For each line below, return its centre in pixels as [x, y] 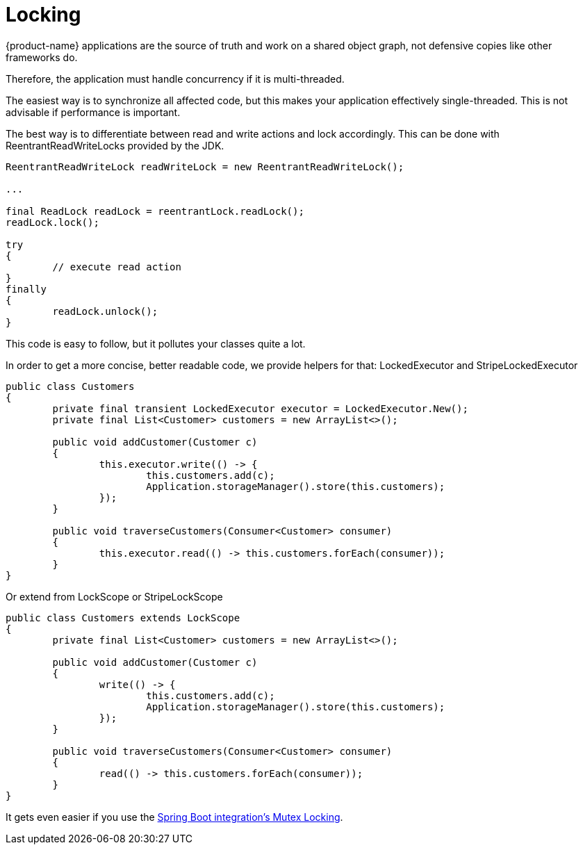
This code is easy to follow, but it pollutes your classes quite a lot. [156, 343]
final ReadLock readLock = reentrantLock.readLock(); [155, 211]
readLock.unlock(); [105, 311]
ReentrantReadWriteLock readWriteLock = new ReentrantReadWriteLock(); [205, 166]
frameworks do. [42, 57]
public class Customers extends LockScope [123, 618]
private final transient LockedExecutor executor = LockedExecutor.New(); [260, 408]
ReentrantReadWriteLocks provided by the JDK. [115, 145]
